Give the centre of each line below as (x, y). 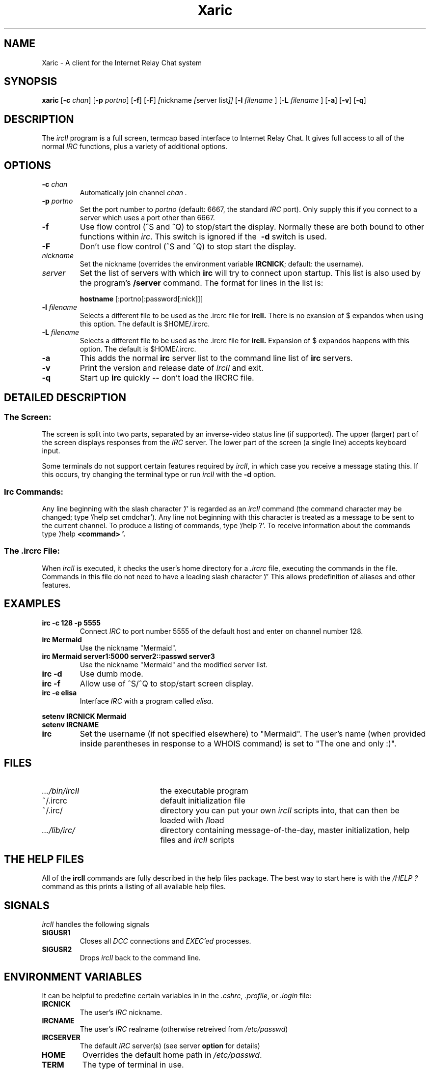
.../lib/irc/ (58, 830)
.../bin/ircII (61, 790)
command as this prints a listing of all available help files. (134, 887)
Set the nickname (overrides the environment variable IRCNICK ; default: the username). (222, 264)
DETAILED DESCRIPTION (65, 397)
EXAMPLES (32, 604)
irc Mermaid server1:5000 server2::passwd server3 (128, 656)
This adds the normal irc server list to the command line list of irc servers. (216, 358)
